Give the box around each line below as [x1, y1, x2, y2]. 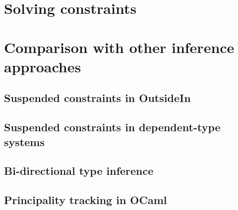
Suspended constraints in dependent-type [4, 119, 221, 135]
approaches [4, 56, 81, 76]
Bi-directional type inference [4, 163, 154, 178]
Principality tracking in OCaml [4, 192, 167, 208]
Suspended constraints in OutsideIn [4, 90, 191, 105]
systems [4, 134, 45, 149]
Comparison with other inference [4, 37, 235, 57]
